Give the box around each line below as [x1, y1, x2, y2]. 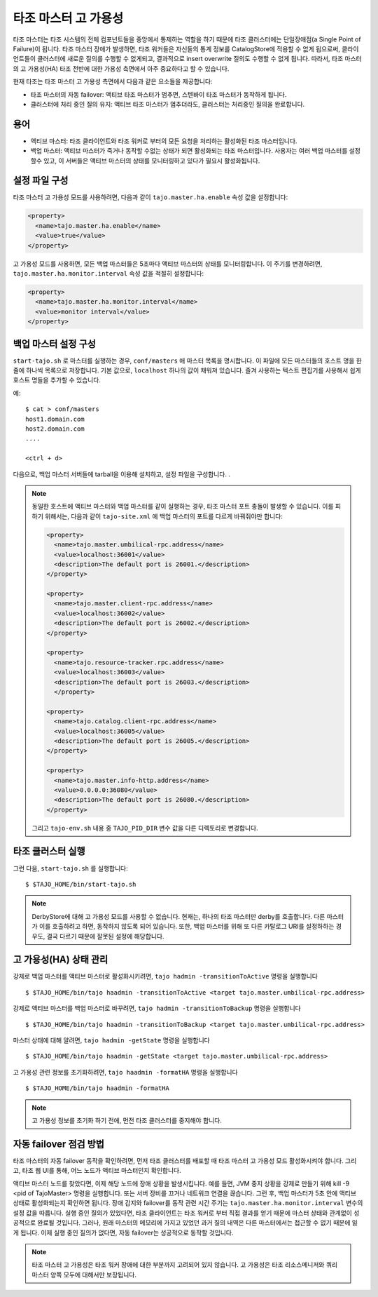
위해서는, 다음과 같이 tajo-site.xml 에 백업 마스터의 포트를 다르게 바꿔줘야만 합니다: [44, 512, 283, 520]
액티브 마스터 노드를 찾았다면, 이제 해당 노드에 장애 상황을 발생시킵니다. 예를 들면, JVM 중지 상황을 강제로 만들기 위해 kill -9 [13, 1179, 350, 1188]
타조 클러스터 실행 [13, 845, 85, 857]
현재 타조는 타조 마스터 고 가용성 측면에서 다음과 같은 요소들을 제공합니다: [13, 77, 213, 86]
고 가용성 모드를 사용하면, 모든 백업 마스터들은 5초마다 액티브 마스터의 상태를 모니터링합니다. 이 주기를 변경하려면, [13, 260, 323, 268]
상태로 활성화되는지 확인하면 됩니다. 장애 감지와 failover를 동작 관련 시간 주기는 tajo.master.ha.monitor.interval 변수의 [13, 1199, 363, 1207]
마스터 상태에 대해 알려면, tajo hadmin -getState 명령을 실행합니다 [13, 1035, 210, 1044]
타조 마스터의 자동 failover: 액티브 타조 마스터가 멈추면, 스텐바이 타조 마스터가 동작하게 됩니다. [30, 90, 287, 98]
